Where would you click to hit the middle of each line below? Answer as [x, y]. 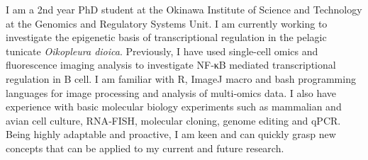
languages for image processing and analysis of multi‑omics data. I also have [171, 92]
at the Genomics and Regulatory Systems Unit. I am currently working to [167, 23]
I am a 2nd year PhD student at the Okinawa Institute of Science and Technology [184, 9]
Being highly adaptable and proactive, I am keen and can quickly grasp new [171, 134]
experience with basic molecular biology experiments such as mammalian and [174, 107]
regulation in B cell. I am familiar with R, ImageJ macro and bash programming [181, 78]
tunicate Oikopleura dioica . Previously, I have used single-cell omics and [162, 51]
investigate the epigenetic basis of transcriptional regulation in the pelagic [166, 37]
